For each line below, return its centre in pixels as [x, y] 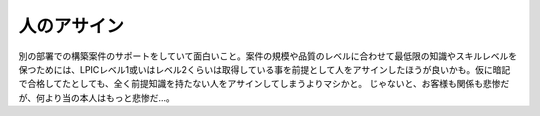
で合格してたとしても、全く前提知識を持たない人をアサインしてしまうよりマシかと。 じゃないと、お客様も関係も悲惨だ [264, 84]
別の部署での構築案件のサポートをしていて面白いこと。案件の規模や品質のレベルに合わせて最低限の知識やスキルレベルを [268, 56]
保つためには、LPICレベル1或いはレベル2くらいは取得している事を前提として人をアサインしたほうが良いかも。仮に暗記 [264, 69]
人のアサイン [71, 26]
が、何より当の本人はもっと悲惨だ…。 [96, 97]
